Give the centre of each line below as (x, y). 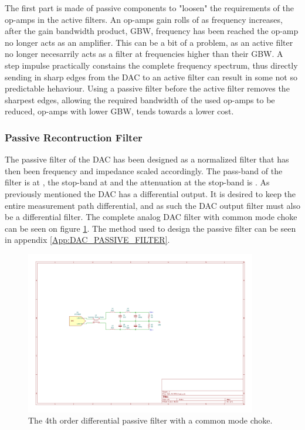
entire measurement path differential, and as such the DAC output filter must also (152, 205)
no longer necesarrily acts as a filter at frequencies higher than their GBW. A (144, 54)
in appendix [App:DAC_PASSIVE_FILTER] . (87, 240)
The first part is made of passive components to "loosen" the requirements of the (149, 8)
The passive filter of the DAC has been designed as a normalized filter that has (147, 159)
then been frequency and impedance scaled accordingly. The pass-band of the (144, 170)
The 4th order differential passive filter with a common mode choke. (150, 420)
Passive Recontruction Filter (74, 137)
